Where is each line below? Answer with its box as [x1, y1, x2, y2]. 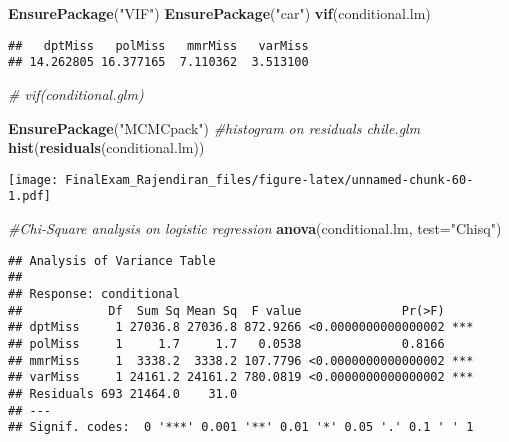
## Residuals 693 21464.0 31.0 [8, 386, 238, 401]
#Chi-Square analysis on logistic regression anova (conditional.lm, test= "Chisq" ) [8, 218, 502, 238]
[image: [8, 172, 59, 187]
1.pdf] [8, 189, 51, 204]
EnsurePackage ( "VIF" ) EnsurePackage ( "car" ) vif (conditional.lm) [8, 3, 431, 23]
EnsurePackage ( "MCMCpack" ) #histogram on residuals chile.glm [8, 117, 421, 138]
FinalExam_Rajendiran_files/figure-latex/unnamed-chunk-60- [65, 172, 474, 187]
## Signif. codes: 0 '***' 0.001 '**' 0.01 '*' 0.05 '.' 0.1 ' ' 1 [8, 420, 474, 435]
